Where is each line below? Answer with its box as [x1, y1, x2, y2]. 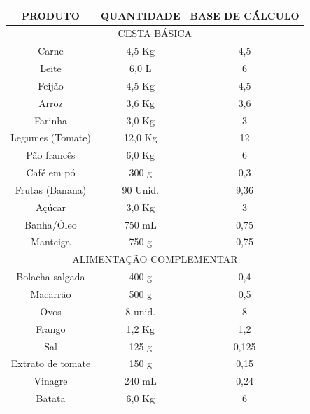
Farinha [34, 113, 67, 127]
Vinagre [34, 373, 68, 388]
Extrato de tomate [10, 356, 91, 371]
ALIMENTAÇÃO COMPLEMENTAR [72, 252, 238, 266]
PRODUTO [22, 8, 80, 22]
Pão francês [26, 148, 76, 162]
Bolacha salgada [16, 269, 85, 284]
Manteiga [31, 234, 71, 249]
